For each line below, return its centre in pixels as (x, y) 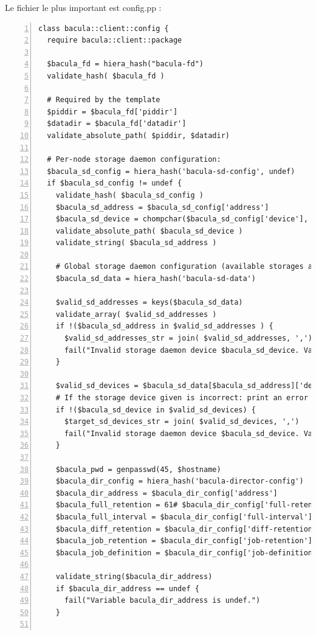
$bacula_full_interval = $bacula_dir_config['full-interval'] (184, 517)
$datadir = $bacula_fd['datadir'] (117, 124)
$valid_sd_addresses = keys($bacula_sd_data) (149, 303)
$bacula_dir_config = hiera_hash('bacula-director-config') (180, 481)
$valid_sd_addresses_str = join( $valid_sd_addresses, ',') (188, 338)
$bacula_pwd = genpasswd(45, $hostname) (138, 469)
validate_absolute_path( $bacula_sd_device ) (149, 231)
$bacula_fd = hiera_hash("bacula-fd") (125, 64)
